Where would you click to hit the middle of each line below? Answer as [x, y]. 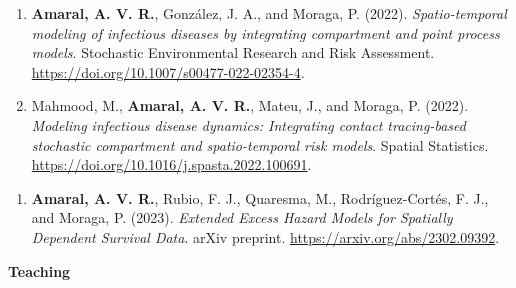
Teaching [39, 270]
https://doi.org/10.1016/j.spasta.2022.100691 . [171, 164]
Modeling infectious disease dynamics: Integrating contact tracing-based [248, 124]
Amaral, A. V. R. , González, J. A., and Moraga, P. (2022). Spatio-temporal [269, 13]
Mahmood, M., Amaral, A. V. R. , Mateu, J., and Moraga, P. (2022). [250, 105]
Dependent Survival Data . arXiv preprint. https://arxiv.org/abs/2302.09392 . [265, 236]
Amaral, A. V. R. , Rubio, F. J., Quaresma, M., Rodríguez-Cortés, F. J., [260, 197]
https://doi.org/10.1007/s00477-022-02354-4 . [168, 71]
